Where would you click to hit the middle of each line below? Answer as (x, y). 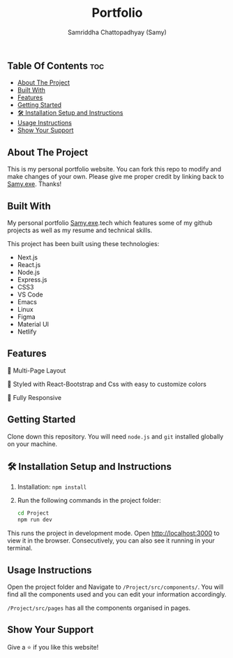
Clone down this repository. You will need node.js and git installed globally (115, 436)
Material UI (33, 324)
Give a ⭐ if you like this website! (53, 647)
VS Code (30, 294)
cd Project (33, 513)
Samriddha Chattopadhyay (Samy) (117, 32)
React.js (29, 264)
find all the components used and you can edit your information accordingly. (117, 594)
